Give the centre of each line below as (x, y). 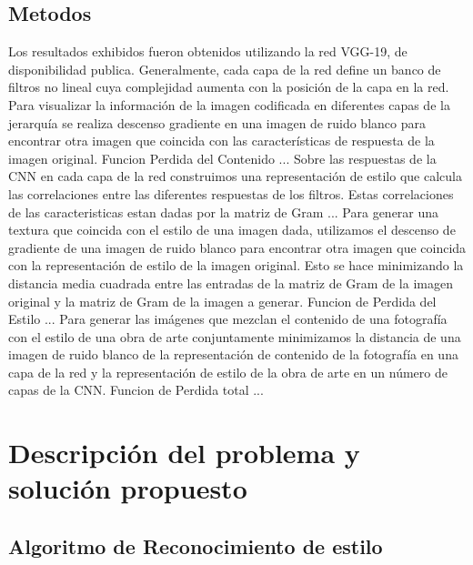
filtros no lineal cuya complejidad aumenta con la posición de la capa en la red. (229, 87)
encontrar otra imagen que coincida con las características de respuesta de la (221, 141)
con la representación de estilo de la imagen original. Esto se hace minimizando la (236, 265)
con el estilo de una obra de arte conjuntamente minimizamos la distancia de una (235, 336)
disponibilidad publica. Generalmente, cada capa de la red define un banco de (225, 69)
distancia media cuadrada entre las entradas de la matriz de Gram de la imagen (231, 282)
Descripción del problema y (184, 453)
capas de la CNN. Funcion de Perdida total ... (136, 390)
